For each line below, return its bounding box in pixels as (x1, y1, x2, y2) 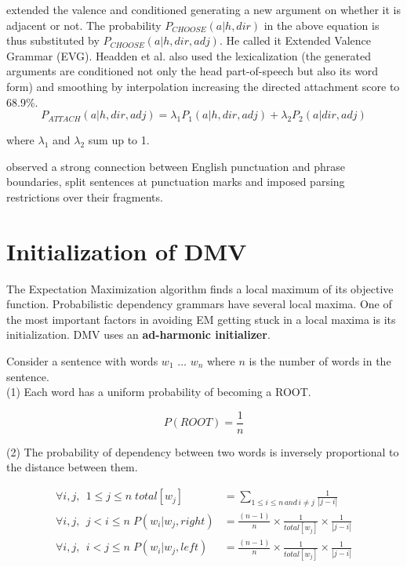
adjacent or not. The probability (6, 16, 162, 33)
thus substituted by (6, 32, 100, 49)
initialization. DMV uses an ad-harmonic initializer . (6, 326, 271, 343)
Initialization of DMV (6, 234, 247, 267)
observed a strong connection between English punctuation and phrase (6, 158, 345, 174)
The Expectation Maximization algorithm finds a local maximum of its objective (6, 280, 394, 296)
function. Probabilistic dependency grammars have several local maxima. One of (6, 296, 392, 312)
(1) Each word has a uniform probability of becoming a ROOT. (6, 383, 311, 400)
